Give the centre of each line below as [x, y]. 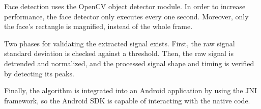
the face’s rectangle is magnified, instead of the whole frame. [98, 26]
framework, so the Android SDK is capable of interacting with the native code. [127, 100]
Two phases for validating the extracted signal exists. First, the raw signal [120, 43]
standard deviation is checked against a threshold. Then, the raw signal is [119, 53]
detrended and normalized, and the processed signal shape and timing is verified [129, 63]
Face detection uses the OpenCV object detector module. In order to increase [125, 6]
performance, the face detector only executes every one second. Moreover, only [126, 16]
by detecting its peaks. [39, 73]
